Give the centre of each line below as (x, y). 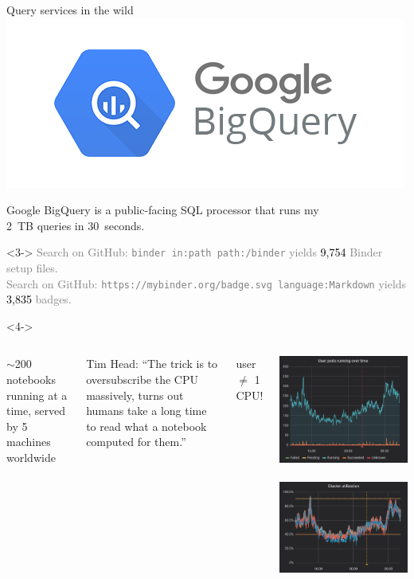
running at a (37, 395)
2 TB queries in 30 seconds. (76, 225)
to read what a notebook (146, 426)
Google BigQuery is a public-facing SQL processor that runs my (163, 210)
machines (29, 442)
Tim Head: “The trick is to (152, 364)
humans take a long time (146, 411)
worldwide (31, 458)
